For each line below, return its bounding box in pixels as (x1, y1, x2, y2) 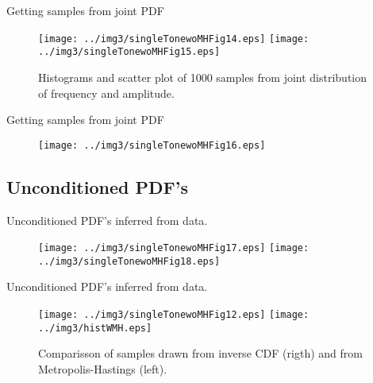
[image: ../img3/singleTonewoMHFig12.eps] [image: (38, 309, 310, 321)
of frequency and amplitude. (38, 84, 175, 101)
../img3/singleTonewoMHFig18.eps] (38, 255, 221, 267)
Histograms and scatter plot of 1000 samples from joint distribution (38, 68, 367, 85)
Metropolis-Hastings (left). (38, 360, 167, 377)
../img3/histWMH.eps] (38, 322, 152, 334)
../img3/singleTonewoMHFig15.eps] (38, 46, 221, 58)
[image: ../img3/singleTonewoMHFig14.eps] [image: (38, 33, 310, 44)
